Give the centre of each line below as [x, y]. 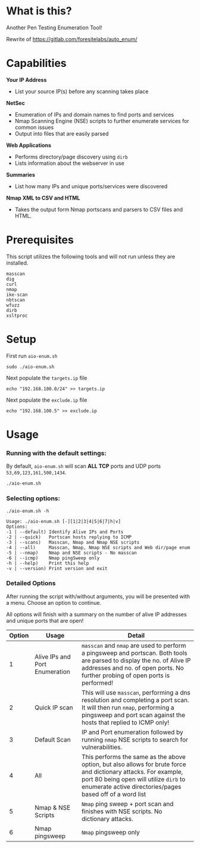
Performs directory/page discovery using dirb [71, 157]
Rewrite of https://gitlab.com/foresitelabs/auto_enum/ [72, 39]
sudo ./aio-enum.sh [30, 367]
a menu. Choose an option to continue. [54, 602]
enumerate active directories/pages [131, 786]
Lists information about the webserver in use [70, 163]
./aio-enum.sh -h [28, 511]
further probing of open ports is [126, 675]
